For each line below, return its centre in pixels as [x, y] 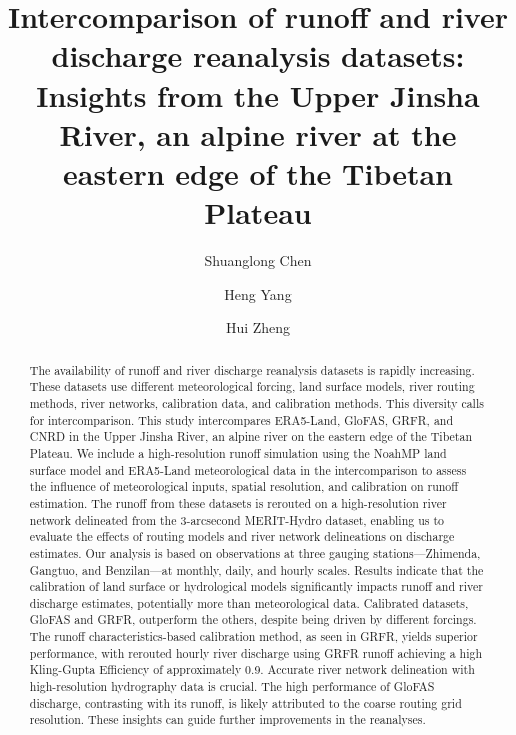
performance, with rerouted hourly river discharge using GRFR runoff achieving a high [256, 652]
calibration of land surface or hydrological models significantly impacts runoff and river [256, 586]
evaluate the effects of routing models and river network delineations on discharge [242, 536]
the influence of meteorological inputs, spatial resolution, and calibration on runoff [244, 486]
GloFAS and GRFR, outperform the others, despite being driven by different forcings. [253, 619]
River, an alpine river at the [258, 133]
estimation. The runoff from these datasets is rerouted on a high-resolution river [238, 502]
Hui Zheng [258, 327]
